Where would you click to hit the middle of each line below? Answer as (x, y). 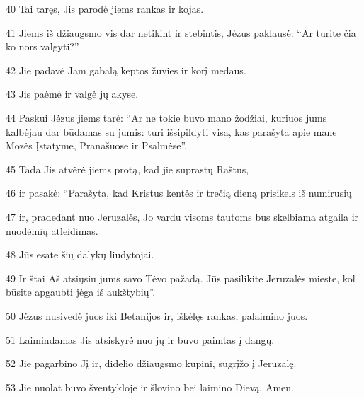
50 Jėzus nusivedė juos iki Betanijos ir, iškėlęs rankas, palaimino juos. (157, 315)
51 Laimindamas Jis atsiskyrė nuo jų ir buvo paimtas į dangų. (140, 339)
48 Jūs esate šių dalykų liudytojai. (80, 254)
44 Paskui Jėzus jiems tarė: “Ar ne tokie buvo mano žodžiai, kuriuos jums (166, 117)
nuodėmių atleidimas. (52, 230)
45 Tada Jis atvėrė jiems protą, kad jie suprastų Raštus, (127, 169)
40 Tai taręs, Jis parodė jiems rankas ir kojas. (105, 8)
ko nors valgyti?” (42, 46)
